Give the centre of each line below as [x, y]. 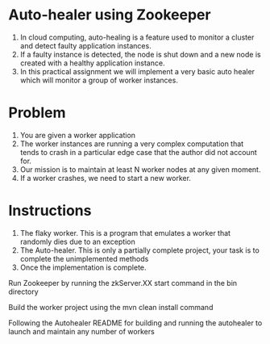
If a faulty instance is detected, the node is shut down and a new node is [140, 54]
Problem [37, 113]
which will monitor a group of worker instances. [99, 80]
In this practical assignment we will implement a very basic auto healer [137, 71]
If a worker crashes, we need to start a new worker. [106, 178]
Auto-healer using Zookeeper [110, 15]
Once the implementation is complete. [83, 267]
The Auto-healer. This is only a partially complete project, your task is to [139, 250]
